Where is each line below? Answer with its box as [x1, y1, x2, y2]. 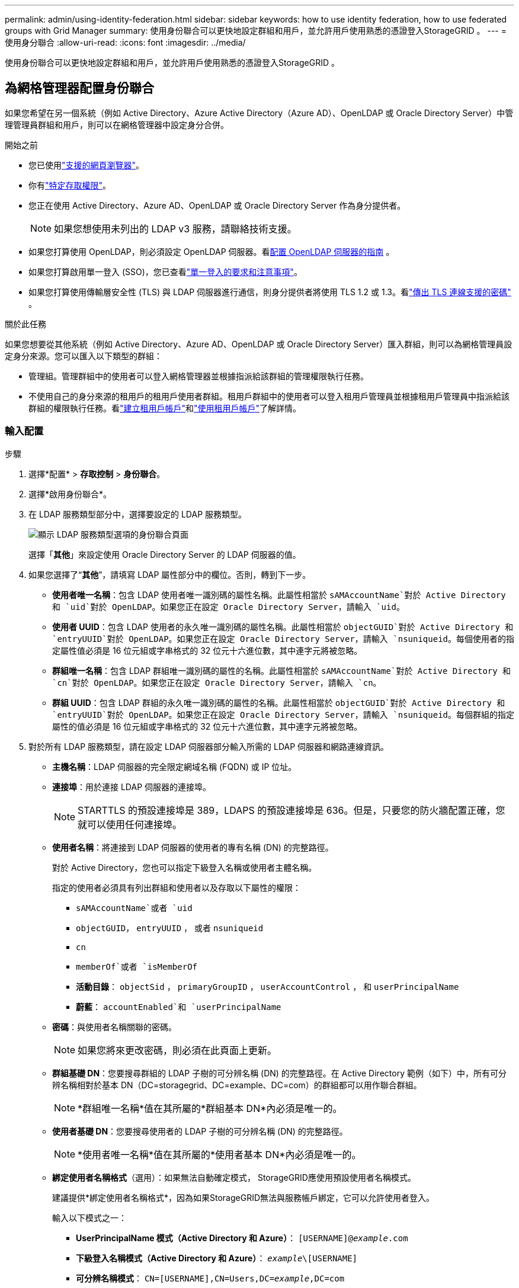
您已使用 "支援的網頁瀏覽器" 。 [28, 159, 145, 170]
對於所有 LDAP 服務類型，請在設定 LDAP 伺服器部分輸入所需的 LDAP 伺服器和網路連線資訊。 [28, 741, 389, 752]
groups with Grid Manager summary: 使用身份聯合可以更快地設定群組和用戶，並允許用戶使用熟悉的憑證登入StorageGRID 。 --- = [5, 25, 507, 36]
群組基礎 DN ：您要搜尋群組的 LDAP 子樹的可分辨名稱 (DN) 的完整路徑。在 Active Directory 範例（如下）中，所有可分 [52, 1068, 507, 1078]
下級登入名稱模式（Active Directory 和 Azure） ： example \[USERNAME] [76, 1252, 358, 1263]
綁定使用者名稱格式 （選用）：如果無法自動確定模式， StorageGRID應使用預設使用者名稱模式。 [52, 1172, 416, 1182]
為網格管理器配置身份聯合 [5, 81, 154, 96]
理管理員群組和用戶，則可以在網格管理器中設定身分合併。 [5, 119, 229, 130]
